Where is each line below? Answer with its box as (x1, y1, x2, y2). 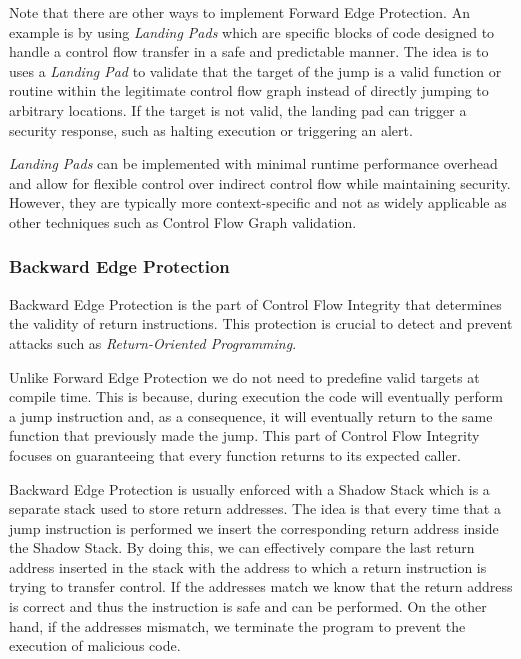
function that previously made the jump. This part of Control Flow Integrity (9, 425, 480, 446)
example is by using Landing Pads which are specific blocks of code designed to (9, 21, 495, 42)
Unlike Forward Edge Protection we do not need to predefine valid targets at (9, 366, 480, 387)
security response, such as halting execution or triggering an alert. (9, 119, 413, 140)
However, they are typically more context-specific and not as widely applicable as (9, 192, 507, 213)
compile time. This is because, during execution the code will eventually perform (9, 386, 503, 407)
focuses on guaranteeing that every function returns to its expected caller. (9, 444, 462, 465)
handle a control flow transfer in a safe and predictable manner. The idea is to (9, 41, 489, 62)
